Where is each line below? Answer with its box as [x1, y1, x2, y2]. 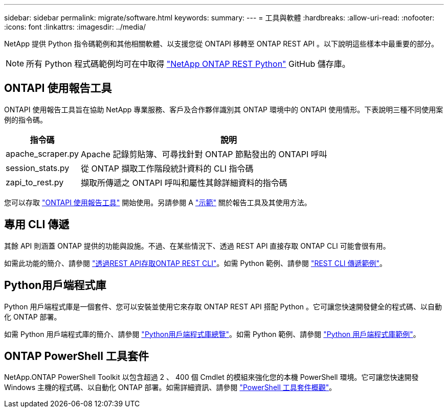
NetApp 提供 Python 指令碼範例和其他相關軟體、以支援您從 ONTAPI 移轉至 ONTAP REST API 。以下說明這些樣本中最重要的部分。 [4, 39, 438, 48]
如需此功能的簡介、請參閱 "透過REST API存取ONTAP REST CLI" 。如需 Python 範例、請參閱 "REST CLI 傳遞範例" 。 [4, 258, 387, 268]
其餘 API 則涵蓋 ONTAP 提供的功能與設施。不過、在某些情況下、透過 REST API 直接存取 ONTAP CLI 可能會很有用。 [4, 241, 390, 250]
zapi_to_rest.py [6, 177, 64, 187]
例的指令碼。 [4, 115, 47, 124]
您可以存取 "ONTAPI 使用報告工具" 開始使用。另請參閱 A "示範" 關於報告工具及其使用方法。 [4, 198, 311, 207]
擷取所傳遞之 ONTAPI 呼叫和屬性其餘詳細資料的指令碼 [80, 177, 287, 188]
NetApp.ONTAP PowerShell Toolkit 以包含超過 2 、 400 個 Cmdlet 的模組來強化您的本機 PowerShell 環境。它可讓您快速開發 [4, 373, 419, 382]
